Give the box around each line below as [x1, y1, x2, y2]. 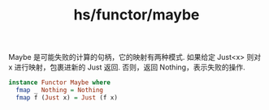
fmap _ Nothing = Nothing [15, 87, 104, 95]
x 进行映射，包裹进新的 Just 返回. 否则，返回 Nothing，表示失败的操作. [8, 62, 245, 72]
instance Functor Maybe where [8, 78, 111, 87]
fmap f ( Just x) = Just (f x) [15, 93, 118, 102]
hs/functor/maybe [73, 6, 200, 24]
